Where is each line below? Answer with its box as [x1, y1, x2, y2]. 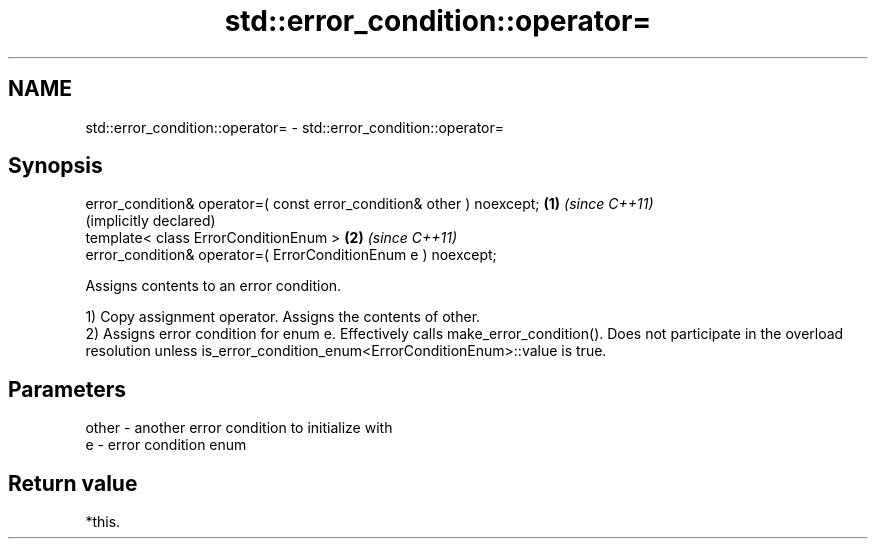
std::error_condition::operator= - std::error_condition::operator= [85, 118, 505, 136]
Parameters [8, 376, 126, 402]
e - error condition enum [85, 436, 247, 454]
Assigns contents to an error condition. [85, 277, 342, 295]
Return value [8, 470, 138, 496]
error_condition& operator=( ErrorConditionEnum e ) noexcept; [85, 246, 497, 264]
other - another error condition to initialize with [85, 419, 393, 437]
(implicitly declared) [85, 212, 216, 230]
